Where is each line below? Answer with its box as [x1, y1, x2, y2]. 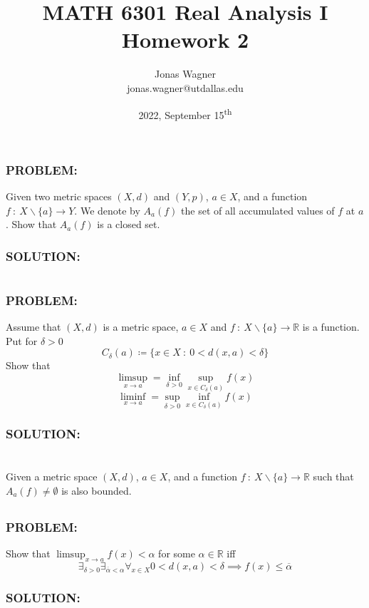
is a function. [302, 319, 360, 334]
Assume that [6, 319, 61, 334]
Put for [6, 333, 38, 348]
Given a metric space [6, 469, 98, 484]
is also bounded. [61, 483, 132, 498]
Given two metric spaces [6, 189, 112, 204]
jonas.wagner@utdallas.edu [127, 80, 244, 95]
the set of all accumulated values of [181, 202, 335, 217]
